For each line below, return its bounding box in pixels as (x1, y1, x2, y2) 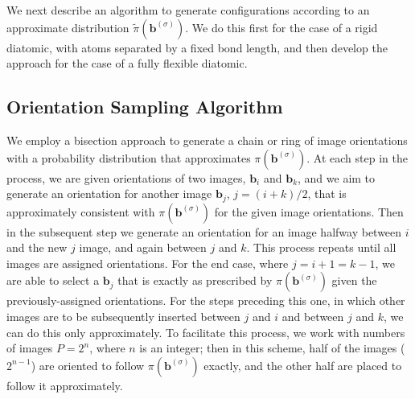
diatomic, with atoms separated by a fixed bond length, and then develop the (6, 39, 388, 56)
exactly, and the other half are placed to (203, 356, 402, 373)
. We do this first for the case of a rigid (185, 19, 378, 35)
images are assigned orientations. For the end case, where (6, 254, 289, 271)
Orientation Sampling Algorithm (6, 94, 283, 119)
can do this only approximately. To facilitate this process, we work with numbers (6, 323, 405, 340)
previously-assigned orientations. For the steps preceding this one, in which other (6, 292, 405, 309)
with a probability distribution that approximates (6, 149, 251, 166)
